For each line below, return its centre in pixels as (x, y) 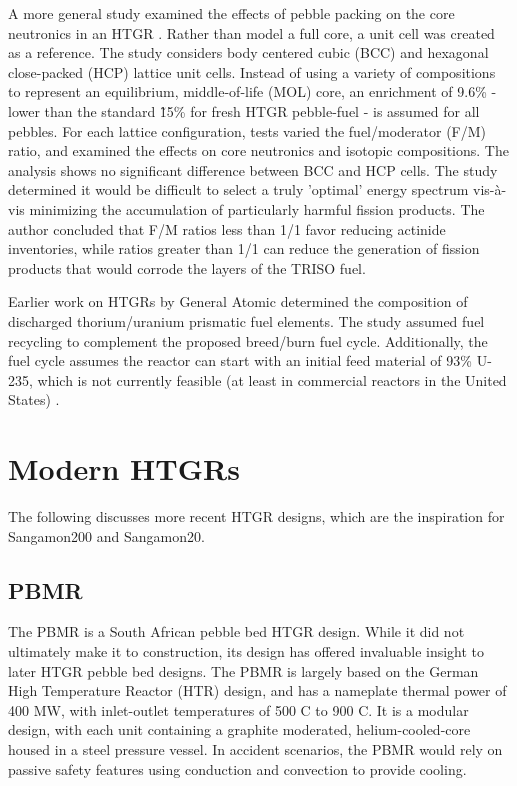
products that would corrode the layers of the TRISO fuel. (187, 267)
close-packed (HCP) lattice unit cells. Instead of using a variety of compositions (252, 71)
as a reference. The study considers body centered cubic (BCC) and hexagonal (248, 52)
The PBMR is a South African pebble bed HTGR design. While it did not (236, 631)
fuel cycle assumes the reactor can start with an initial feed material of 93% (240, 360)
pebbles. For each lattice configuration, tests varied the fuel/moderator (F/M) (247, 130)
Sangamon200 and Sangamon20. (106, 535)
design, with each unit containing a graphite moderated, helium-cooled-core (239, 729)
